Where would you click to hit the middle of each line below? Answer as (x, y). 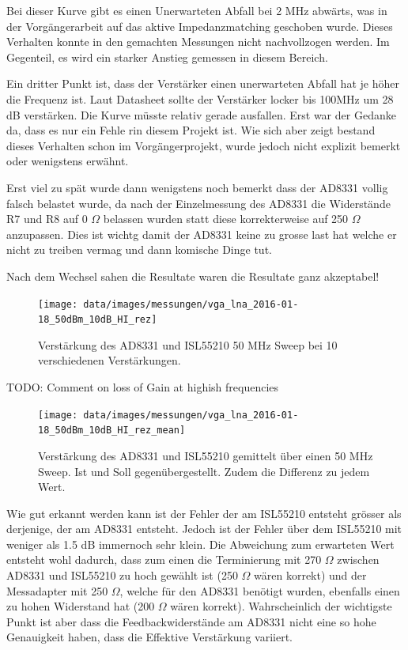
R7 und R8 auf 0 (47, 219)
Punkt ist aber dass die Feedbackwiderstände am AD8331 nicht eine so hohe (191, 621)
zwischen (358, 559)
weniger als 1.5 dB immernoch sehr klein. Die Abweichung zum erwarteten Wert (200, 544)
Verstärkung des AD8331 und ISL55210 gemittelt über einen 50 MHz (206, 455)
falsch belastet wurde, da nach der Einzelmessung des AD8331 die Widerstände (198, 203)
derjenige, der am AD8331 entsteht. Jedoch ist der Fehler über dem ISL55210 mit (204, 529)
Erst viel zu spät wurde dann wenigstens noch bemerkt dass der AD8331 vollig (197, 187)
